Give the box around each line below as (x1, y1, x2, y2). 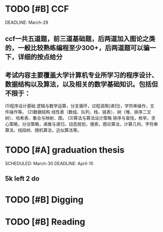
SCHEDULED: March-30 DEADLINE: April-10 (5, 161, 94, 166)
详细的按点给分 (17, 53, 63, 61)
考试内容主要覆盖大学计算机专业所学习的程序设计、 (5, 71, 158, 79)
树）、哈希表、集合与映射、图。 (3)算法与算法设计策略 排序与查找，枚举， (5, 115, 151, 121)
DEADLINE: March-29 (5, 19, 49, 25)
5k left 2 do (5, 175, 40, 183)
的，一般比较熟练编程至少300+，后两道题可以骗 (5, 44, 150, 52)
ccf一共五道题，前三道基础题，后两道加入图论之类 (5, 35, 156, 43)
